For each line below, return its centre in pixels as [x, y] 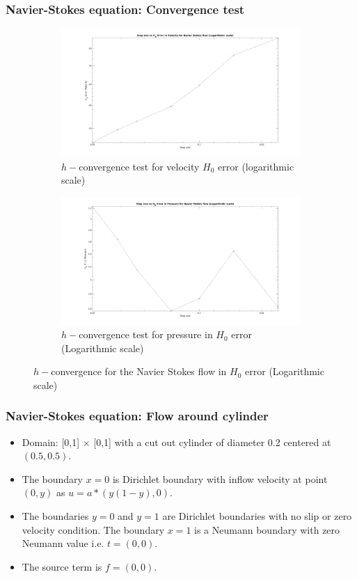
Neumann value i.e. [63, 543]
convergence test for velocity [139, 166]
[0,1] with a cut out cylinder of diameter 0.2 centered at [212, 442]
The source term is [62, 566]
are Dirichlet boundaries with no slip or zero [257, 516]
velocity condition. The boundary [93, 529]
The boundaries [55, 516]
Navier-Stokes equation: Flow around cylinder [137, 416]
